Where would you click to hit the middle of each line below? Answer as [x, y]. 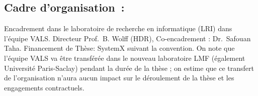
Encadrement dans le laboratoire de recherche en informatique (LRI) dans [118, 28]
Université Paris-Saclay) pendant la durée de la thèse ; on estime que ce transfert [129, 68]
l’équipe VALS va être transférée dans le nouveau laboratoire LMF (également [125, 58]
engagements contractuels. [44, 87]
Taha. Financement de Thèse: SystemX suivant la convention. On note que [119, 48]
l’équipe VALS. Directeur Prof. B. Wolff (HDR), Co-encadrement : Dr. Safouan [127, 38]
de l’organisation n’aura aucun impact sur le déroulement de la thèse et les [119, 78]
